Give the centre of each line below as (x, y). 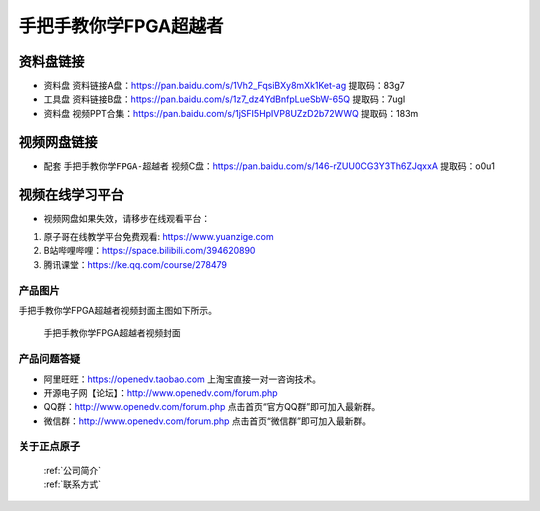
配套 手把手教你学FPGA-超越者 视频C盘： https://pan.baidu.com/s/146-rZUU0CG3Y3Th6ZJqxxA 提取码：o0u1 (269, 166)
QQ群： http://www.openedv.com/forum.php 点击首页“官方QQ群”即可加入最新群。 (212, 407)
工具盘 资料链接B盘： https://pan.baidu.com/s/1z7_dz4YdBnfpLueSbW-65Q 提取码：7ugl (224, 99)
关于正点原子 (49, 447)
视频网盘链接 (58, 141)
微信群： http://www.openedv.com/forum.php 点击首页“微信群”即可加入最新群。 (207, 421)
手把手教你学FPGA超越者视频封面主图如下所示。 (117, 310)
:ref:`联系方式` (72, 484)
